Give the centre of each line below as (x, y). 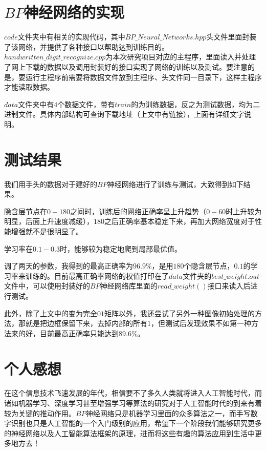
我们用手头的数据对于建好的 (51, 184)
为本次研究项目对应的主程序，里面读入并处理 (181, 57)
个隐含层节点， (209, 266)
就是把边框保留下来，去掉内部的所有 (86, 323)
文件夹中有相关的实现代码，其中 (71, 37)
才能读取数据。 (29, 87)
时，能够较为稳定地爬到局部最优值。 (120, 248)
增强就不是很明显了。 (47, 231)
